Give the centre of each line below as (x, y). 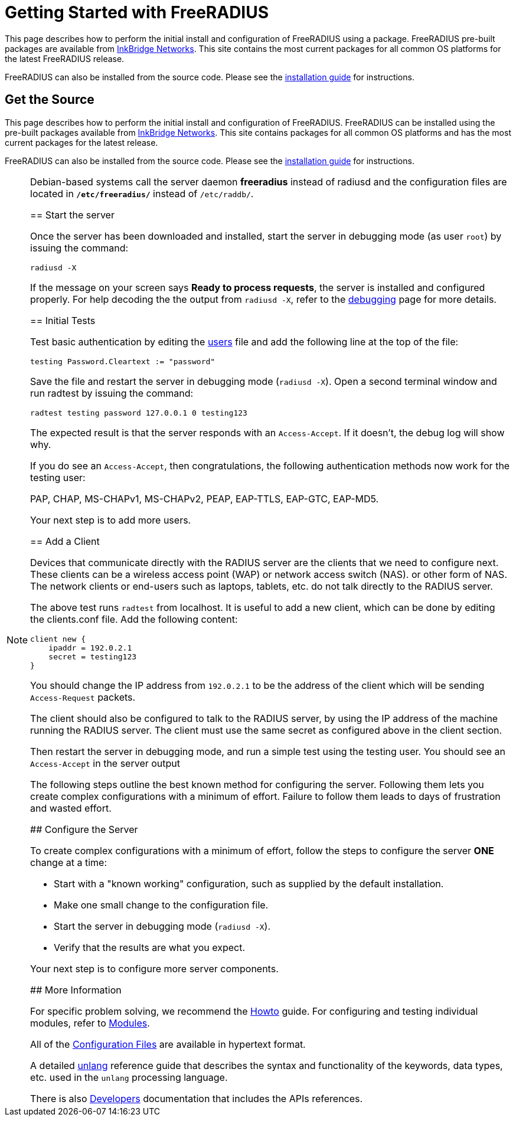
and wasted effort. (71, 808)
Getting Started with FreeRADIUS (137, 12)
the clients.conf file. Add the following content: (134, 619)
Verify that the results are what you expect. (150, 947)
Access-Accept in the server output (105, 763)
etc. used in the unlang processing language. (129, 1077)
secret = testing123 (93, 656)
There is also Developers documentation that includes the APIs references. (197, 1098)
